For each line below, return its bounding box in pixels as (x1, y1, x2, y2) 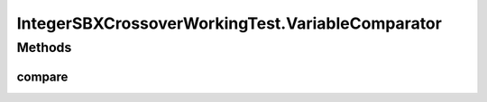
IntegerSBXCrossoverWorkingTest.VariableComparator (16, 13, 442, 33)
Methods (16, 39, 72, 55)
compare (16, 69, 69, 84)
